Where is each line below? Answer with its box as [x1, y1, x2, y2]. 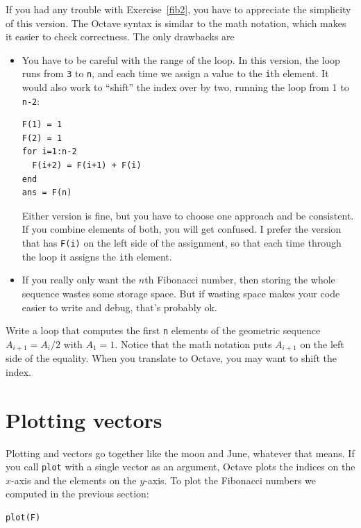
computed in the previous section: [6, 486, 149, 501]
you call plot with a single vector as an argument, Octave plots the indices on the [6, 459, 355, 474]
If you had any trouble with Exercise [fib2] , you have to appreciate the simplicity [6, 2, 351, 16]
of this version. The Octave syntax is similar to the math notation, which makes [6, 15, 346, 30]
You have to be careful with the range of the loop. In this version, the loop [22, 52, 340, 67]
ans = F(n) [22, 188, 72, 198]
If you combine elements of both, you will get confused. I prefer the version [22, 222, 342, 236]
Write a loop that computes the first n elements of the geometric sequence [6, 323, 321, 338]
